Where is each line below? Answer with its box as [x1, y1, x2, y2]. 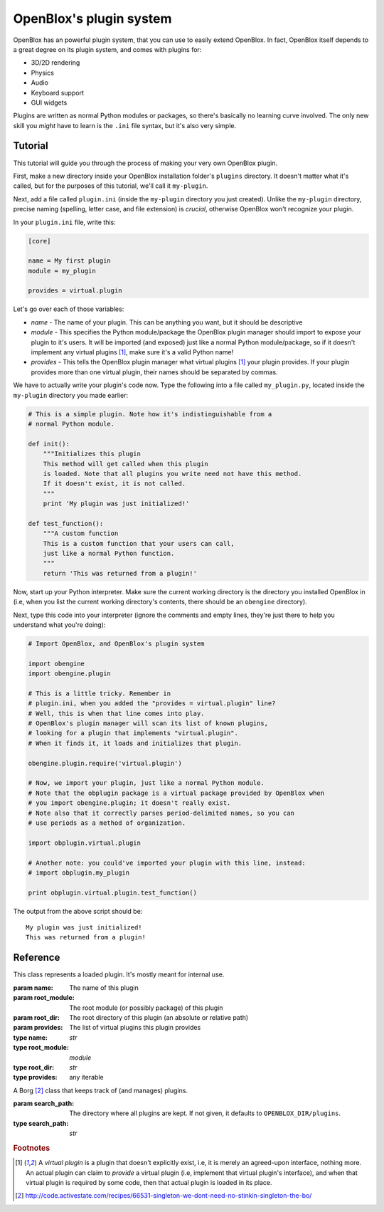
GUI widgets [31, 98, 68, 107]
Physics [31, 68, 55, 77]
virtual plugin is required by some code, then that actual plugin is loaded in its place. [26, 1179, 273, 1187]
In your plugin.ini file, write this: [13, 218, 117, 226]
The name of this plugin [69, 983, 139, 992]
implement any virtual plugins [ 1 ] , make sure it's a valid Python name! [31, 348, 234, 357]
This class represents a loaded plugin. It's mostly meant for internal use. [13, 970, 225, 979]
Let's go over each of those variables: [13, 305, 124, 313]
